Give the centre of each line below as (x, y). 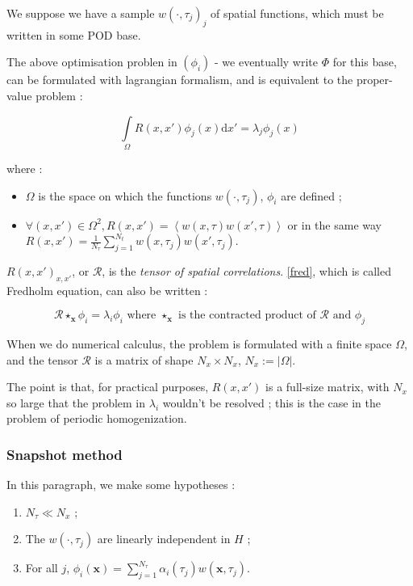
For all (42, 568)
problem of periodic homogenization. (97, 418)
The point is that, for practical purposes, (108, 387)
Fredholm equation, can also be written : (107, 290)
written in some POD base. (74, 34)
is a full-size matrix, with (327, 387)
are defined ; (311, 195)
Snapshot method (65, 454)
